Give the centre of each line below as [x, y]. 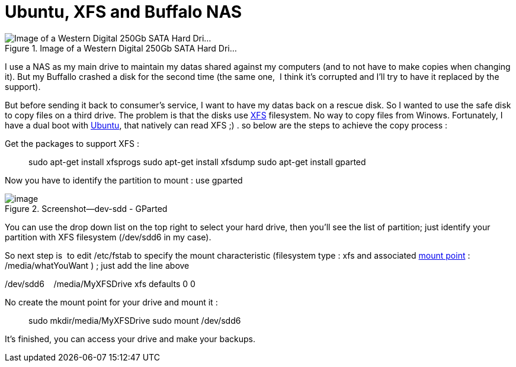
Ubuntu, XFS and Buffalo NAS [124, 12]
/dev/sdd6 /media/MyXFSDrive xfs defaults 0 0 [100, 284]
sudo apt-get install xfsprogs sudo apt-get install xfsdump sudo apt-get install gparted [197, 162]
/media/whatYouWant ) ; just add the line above [97, 265]
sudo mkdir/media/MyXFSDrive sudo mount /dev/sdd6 [135, 320]
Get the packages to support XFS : [72, 143]
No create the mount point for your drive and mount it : [111, 302]
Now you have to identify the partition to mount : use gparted [124, 180]
